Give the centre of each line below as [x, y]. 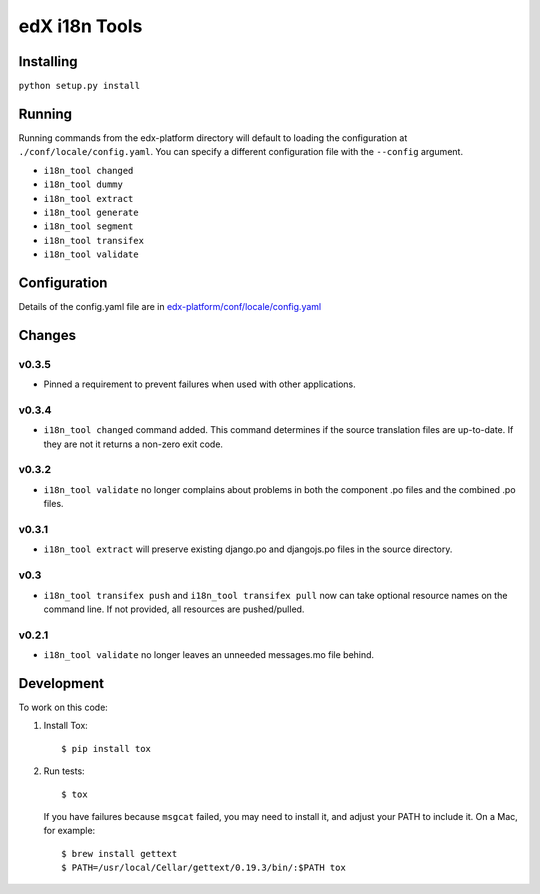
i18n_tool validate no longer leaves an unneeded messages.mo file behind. [209, 655]
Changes [47, 335]
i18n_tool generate [91, 212]
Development [61, 683]
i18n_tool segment [88, 226]
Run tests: [64, 771]
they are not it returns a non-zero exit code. [133, 444]
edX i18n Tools [80, 26]
